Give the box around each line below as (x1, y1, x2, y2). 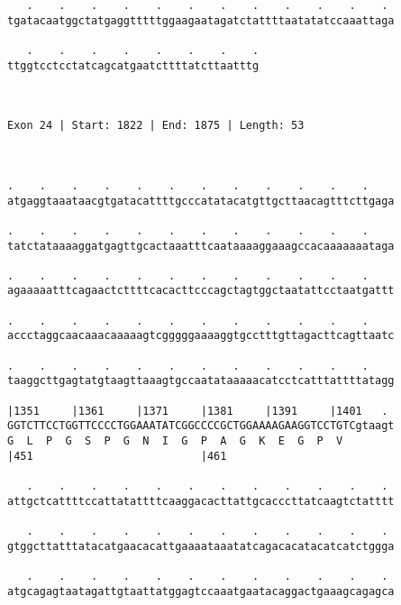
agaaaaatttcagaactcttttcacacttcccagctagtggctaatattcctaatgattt (7, 284, 395, 298)
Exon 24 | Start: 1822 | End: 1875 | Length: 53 (7, 119, 305, 133)
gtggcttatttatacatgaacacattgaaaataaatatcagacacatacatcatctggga (7, 539, 395, 553)
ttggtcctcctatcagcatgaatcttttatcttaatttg (7, 59, 260, 72)
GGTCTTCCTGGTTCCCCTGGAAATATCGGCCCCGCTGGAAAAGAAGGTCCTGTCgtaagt (7, 419, 395, 433)
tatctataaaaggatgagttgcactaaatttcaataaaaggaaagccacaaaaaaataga (7, 239, 395, 252)
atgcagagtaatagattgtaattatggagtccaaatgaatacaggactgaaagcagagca (7, 584, 395, 598)
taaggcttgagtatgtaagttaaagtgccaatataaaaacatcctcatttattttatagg (7, 374, 395, 388)
